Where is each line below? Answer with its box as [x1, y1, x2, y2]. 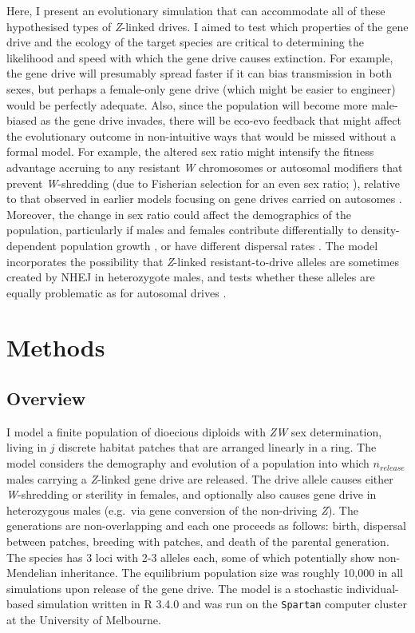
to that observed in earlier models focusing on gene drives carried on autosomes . [6, 190, 402, 207]
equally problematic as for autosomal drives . [6, 284, 227, 301]
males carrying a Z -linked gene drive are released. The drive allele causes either [6, 470, 393, 487]
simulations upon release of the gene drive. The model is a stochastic [6, 579, 343, 596]
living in [6, 439, 47, 456]
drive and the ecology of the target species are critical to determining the [6, 34, 364, 50]
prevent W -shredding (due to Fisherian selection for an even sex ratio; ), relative [6, 174, 401, 191]
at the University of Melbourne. [6, 611, 161, 628]
